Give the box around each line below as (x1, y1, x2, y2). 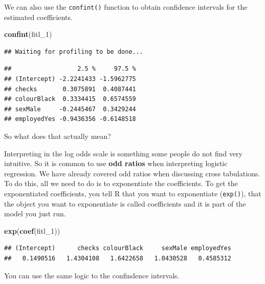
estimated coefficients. (4, 11, 73, 22)
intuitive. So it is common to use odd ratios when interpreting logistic (4, 158, 228, 169)
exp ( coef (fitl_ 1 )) (4, 225, 60, 236)
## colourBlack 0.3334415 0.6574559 (4, 95, 136, 103)
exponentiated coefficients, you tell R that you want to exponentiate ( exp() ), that (4, 188, 261, 198)
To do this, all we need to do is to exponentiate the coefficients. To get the (4, 178, 238, 189)
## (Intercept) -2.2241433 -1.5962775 (4, 75, 136, 83)
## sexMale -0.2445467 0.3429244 (4, 105, 136, 113)
